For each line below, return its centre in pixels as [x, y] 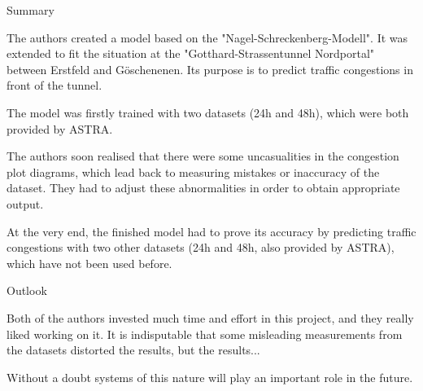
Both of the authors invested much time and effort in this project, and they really [210, 317]
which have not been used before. [89, 263]
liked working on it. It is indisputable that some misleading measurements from [205, 334]
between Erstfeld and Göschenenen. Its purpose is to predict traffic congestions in [210, 69]
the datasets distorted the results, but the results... [133, 350]
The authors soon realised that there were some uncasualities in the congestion [203, 156]
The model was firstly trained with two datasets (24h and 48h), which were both [208, 112]
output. [25, 203]
